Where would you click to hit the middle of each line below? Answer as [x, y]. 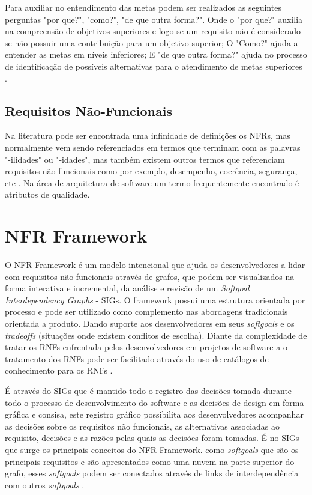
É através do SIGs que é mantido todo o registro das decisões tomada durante [148, 390]
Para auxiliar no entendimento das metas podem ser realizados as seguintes [143, 7]
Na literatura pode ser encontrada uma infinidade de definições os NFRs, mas [148, 135]
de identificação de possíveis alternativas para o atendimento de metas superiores [154, 66]
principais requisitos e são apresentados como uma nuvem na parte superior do [150, 461]
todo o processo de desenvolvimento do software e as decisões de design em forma [154, 402]
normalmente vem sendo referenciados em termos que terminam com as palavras [153, 147]
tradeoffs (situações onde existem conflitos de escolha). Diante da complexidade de [156, 335]
